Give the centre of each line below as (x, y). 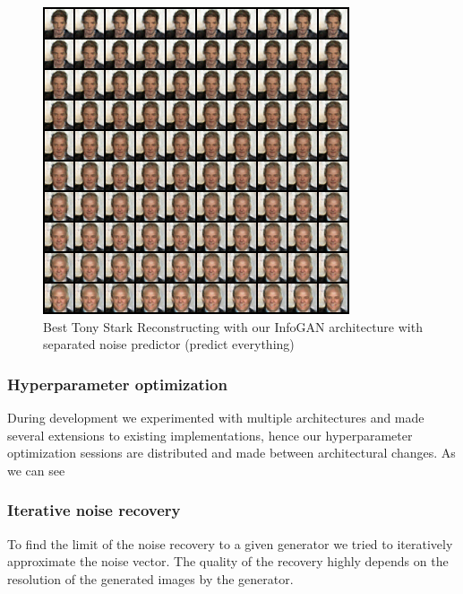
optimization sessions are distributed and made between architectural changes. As (231, 453)
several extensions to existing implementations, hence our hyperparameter (210, 435)
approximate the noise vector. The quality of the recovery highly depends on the (228, 561)
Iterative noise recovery (94, 510)
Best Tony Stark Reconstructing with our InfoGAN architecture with (233, 326)
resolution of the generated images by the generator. (150, 578)
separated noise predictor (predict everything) (169, 344)
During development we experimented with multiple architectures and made (216, 417)
